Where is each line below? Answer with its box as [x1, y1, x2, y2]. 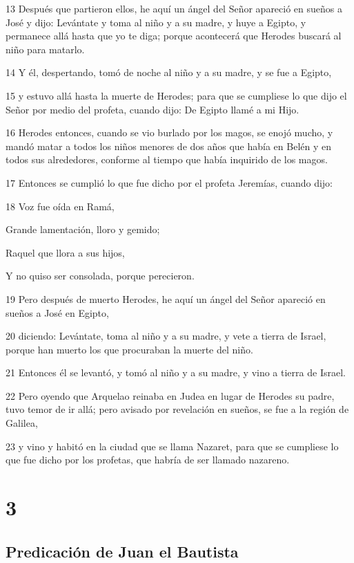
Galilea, [6, 416, 38, 430]
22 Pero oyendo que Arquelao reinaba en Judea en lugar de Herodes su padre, [6, 388, 335, 403]
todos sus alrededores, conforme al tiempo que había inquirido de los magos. [6, 152, 328, 167]
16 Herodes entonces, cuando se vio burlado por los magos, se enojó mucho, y [6, 125, 333, 140]
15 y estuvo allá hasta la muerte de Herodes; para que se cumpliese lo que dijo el [6, 88, 347, 102]
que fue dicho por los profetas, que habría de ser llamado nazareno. [6, 452, 290, 467]
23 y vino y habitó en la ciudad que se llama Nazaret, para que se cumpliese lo [6, 439, 339, 453]
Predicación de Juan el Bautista [6, 540, 239, 562]
